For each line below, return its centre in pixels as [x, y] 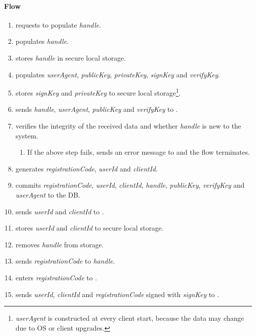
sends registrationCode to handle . [65, 261]
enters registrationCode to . [56, 277]
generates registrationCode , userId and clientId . [87, 168]
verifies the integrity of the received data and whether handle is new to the [128, 126]
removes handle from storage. [60, 244]
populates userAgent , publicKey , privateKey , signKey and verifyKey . [118, 74]
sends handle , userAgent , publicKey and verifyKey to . [96, 109]
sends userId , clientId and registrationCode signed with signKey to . [117, 294]
